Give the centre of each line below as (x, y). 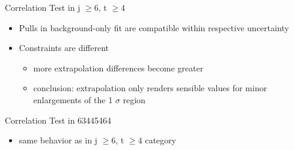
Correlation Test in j (43, 7)
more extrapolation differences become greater (118, 67)
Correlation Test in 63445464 (58, 120)
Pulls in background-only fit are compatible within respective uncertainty (154, 27)
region (134, 99)
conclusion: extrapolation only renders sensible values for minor (150, 88)
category (161, 140)
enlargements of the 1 (73, 99)
